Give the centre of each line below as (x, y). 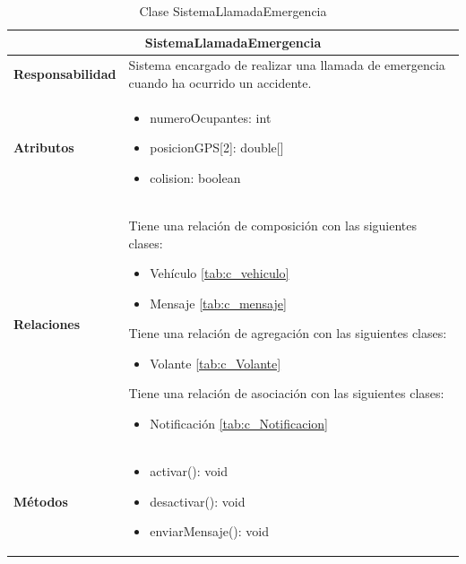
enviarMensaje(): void (209, 531)
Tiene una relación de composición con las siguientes (272, 225)
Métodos (41, 501)
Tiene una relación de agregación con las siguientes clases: (288, 333)
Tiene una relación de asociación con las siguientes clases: (286, 393)
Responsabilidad (65, 74)
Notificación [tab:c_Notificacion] (239, 424)
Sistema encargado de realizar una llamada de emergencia (287, 65)
